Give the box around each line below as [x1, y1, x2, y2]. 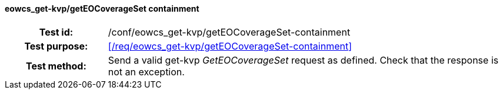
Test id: [39, 26, 74, 38]
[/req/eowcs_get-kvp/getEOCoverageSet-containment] [108, 40, 352, 52]
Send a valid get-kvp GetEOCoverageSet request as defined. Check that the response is [108, 54, 499, 66]
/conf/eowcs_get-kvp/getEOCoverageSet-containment [108, 26, 351, 38]
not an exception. [108, 65, 185, 78]
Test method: [25, 60, 86, 72]
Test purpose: [24, 40, 88, 52]
